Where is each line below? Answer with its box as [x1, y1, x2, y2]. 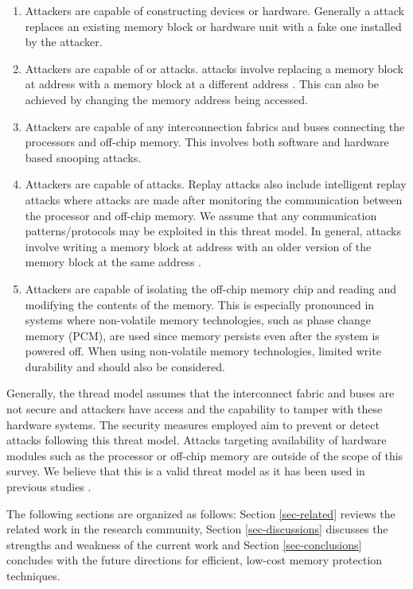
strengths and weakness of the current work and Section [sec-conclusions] [6, 536, 362, 552]
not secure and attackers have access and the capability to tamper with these [6, 401, 383, 417]
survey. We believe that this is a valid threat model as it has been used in [6, 463, 365, 479]
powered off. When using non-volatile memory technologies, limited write [25, 343, 381, 359]
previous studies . [6, 479, 92, 495]
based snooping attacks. [25, 149, 142, 165]
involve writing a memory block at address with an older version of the [25, 238, 372, 254]
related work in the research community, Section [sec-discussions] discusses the [6, 521, 388, 537]
